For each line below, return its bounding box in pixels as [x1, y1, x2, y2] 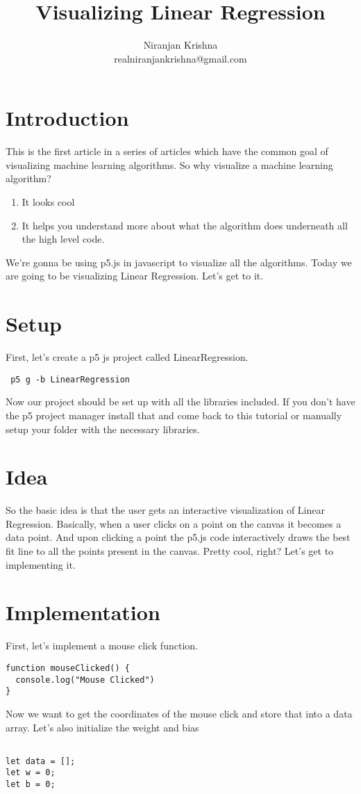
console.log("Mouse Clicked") [15, 674, 155, 685]
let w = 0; [6, 768, 56, 778]
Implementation [6, 598, 160, 626]
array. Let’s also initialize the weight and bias [6, 720, 199, 734]
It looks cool [22, 195, 75, 209]
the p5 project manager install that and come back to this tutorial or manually [6, 407, 342, 422]
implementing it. [6, 557, 76, 572]
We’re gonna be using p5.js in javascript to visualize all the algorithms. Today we [6, 254, 352, 269]
